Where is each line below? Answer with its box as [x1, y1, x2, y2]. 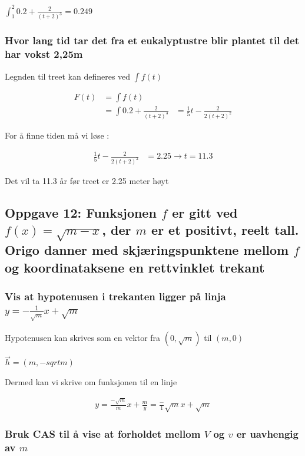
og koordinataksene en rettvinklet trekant [5, 258, 265, 276]
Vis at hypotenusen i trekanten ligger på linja [5, 289, 226, 304]
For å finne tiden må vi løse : [5, 129, 110, 141]
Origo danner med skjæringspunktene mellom [5, 241, 289, 259]
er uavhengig [236, 426, 299, 441]
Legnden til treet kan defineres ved [5, 70, 131, 82]
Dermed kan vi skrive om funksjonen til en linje [5, 375, 177, 388]
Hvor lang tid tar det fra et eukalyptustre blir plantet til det [5, 33, 300, 48]
